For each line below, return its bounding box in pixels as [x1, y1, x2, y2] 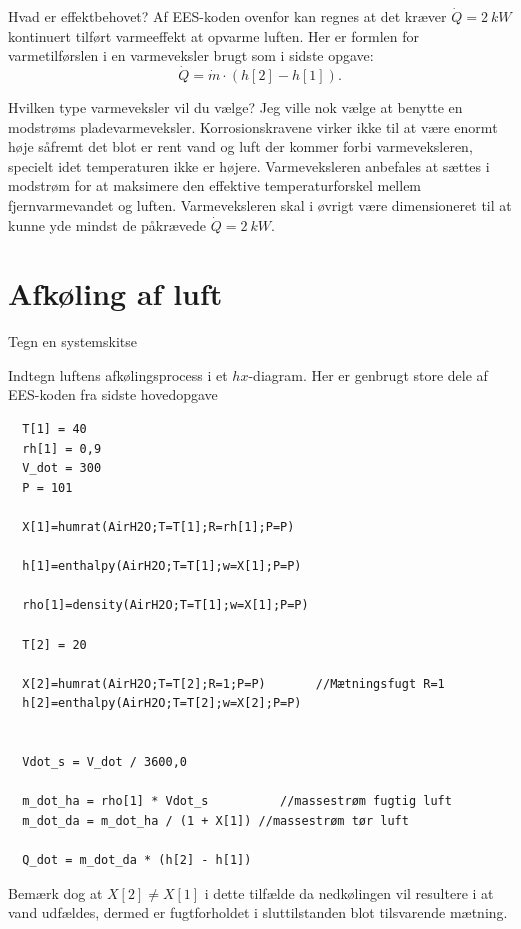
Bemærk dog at [8, 882, 103, 903]
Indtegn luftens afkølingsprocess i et [8, 364, 228, 385]
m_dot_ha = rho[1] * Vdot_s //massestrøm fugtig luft [22, 794, 452, 809]
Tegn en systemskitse [8, 331, 137, 352]
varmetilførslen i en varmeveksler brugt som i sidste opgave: [8, 45, 374, 66]
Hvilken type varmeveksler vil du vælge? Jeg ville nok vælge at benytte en [8, 97, 463, 117]
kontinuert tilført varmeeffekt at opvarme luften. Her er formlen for [8, 25, 419, 46]
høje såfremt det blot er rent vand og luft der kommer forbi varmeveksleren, [8, 136, 473, 157]
